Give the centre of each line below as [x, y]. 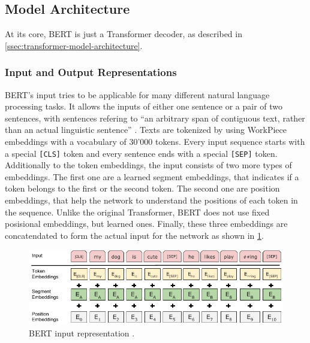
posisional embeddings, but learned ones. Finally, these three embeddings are [146, 224]
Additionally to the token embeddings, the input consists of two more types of [148, 165]
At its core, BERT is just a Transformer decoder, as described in [124, 34]
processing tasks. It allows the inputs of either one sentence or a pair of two [144, 106]
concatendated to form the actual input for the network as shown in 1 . [134, 235]
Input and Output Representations [91, 72]
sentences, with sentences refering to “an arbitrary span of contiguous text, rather [155, 118]
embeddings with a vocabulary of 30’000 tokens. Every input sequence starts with [155, 141]
